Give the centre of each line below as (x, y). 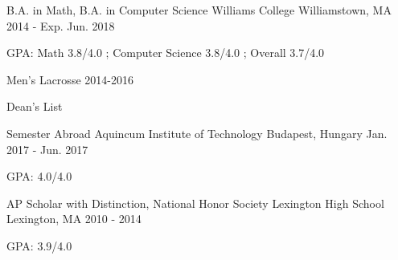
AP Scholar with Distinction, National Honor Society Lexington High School (195, 203)
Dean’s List (35, 106)
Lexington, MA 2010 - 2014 (74, 219)
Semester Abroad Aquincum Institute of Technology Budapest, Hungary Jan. (197, 133)
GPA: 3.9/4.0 (39, 245)
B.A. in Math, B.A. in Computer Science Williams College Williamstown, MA (199, 10)
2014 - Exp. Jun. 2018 (61, 25)
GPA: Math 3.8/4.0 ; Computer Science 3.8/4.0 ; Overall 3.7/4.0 (166, 53)
